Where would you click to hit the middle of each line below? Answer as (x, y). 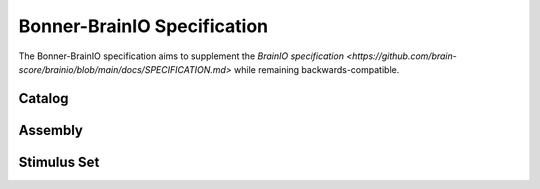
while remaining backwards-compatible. (316, 69)
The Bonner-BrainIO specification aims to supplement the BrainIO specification (181, 56)
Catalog (43, 98)
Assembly (51, 130)
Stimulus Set (59, 161)
